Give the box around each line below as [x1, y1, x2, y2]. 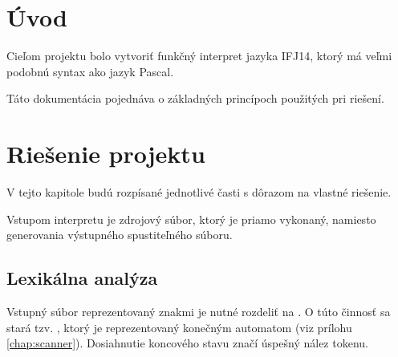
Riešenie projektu [6, 137, 205, 170]
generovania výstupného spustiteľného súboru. [6, 226, 233, 243]
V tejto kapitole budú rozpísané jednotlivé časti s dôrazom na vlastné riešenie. [6, 184, 392, 201]
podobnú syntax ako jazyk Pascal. [6, 63, 174, 79]
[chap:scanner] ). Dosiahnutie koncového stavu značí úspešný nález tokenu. [6, 335, 368, 351]
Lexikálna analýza [6, 266, 158, 290]
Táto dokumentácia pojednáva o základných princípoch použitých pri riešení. [6, 90, 384, 107]
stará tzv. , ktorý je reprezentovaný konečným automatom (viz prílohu [6, 318, 352, 335]
